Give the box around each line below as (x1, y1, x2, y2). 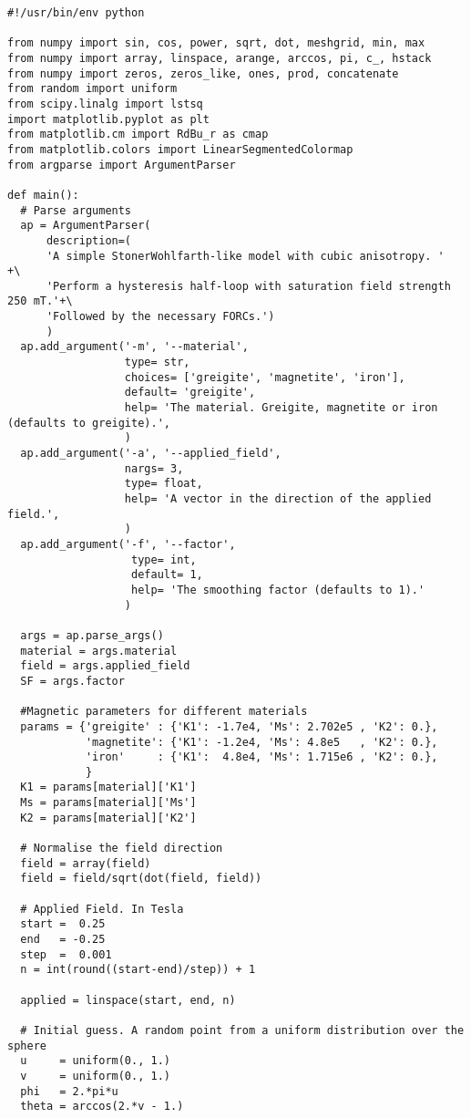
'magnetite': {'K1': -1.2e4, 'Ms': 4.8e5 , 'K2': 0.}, (85, 735, 438, 749)
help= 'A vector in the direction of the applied (124, 492, 432, 505)
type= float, (124, 477, 203, 491)
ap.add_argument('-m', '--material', (20, 340, 249, 354)
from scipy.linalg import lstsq (7, 97, 203, 110)
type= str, (124, 356, 190, 369)
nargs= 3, (124, 461, 184, 475)
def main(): (7, 188, 79, 202)
